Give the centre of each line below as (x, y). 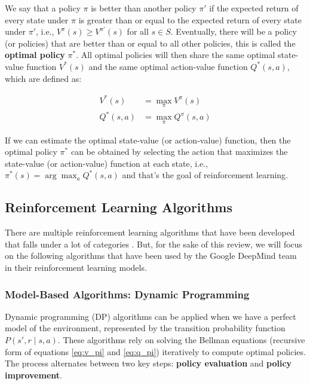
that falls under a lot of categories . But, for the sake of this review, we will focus (154, 244)
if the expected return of (254, 8)
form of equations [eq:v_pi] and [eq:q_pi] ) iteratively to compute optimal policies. (155, 351)
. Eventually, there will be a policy (234, 31)
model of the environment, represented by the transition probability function (145, 328)
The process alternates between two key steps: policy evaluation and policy (148, 363)
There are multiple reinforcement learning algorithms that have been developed (150, 232)
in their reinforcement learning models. (76, 268)
